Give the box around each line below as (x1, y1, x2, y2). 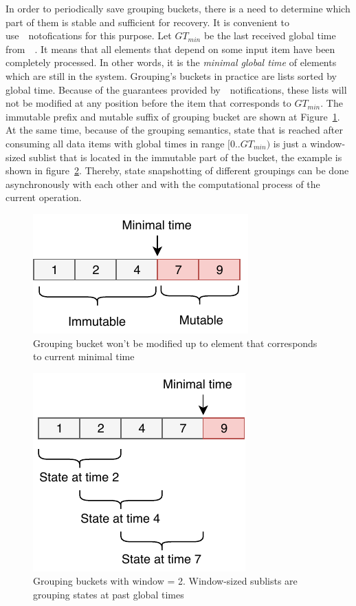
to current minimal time (33, 349, 135, 364)
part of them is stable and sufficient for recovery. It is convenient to (5, 14, 290, 29)
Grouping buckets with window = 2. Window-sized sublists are (33, 574, 298, 588)
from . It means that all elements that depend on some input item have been (5, 41, 335, 56)
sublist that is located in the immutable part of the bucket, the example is (29, 149, 342, 164)
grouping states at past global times (33, 587, 184, 601)
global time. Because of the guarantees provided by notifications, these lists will (5, 82, 347, 96)
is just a (273, 136, 307, 150)
